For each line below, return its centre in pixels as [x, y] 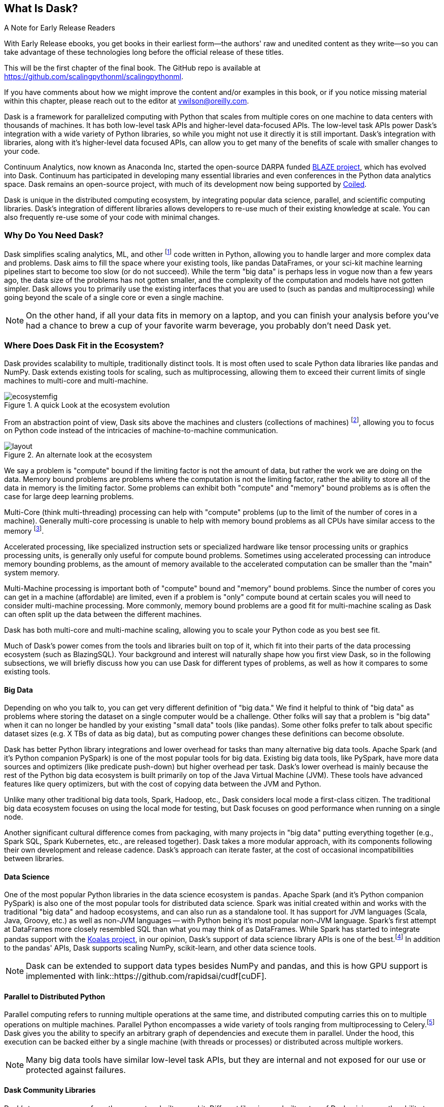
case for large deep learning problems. [69, 497]
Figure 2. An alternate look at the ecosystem [78, 455]
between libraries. [34, 859]
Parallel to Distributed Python [55, 996]
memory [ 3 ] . [24, 530]
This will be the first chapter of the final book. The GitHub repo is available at [132, 68]
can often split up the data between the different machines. [103, 614]
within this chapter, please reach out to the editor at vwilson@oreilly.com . [127, 101]
